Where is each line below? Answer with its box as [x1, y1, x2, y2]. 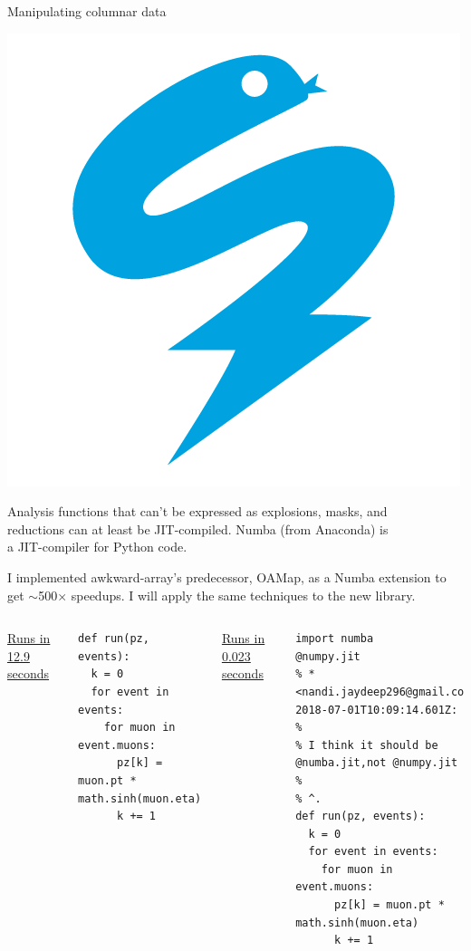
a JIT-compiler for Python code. [7, 537, 187, 556]
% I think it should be [295, 738, 438, 752]
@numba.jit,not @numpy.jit [295, 756, 458, 770]
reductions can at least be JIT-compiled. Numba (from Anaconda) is [7, 519, 389, 538]
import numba [295, 632, 374, 646]
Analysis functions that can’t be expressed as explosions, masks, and [7, 502, 388, 521]
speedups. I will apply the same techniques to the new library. [71, 585, 416, 604]
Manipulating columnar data [7, 2, 167, 20]
